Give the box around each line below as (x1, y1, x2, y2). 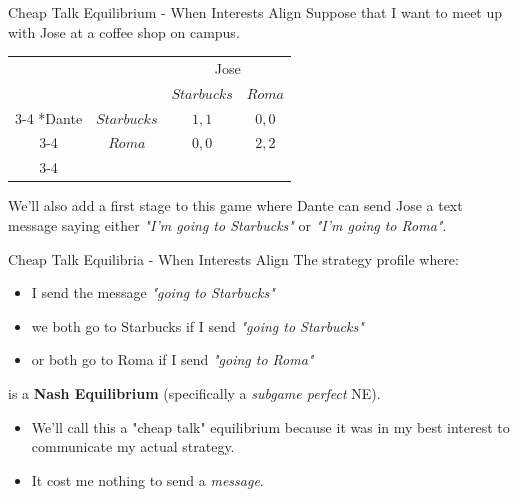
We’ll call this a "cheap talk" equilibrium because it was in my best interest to (31, 416, 510, 437)
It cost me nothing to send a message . (31, 469, 264, 490)
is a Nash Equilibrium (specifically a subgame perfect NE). (8, 382, 381, 403)
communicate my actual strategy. (31, 436, 235, 457)
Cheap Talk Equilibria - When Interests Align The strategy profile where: (8, 248, 459, 269)
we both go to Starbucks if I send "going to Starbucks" (31, 315, 364, 336)
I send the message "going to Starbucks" (31, 282, 275, 303)
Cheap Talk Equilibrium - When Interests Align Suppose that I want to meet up (8, 2, 503, 22)
